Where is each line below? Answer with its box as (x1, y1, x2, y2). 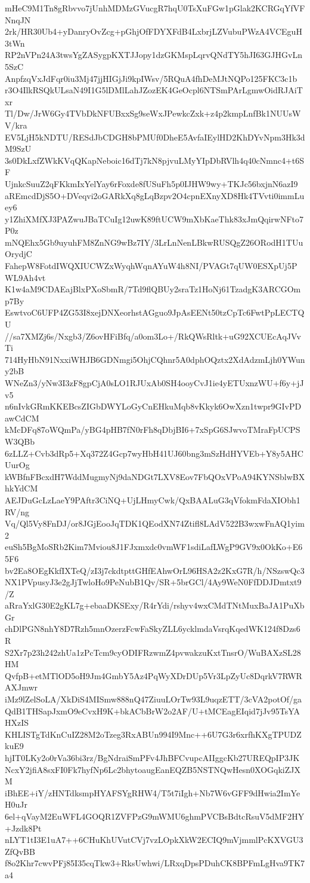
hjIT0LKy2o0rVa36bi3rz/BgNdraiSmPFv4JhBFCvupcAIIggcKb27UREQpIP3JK (5, 751, 300, 763)
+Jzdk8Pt (5, 821, 42, 834)
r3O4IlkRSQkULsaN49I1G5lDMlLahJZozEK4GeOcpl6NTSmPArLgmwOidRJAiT (5, 84, 303, 96)
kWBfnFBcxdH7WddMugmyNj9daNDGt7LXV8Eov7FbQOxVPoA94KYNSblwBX (5, 470, 305, 482)
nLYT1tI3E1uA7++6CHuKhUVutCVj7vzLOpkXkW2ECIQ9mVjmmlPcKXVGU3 (5, 833, 303, 846)
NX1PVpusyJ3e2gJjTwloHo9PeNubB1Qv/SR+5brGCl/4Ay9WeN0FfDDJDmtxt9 (5, 576, 302, 588)
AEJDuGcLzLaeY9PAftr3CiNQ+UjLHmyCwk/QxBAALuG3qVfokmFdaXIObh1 (5, 493, 300, 506)
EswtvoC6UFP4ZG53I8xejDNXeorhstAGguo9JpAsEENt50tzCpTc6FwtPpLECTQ (5, 306, 305, 319)
